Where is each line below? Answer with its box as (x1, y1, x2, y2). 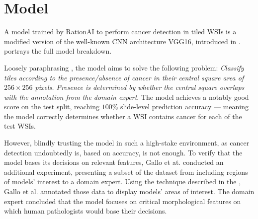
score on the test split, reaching (4, 101, 100, 112)
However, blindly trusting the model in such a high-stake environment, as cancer (4, 138, 250, 148)
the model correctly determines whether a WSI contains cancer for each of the (4, 111, 242, 121)
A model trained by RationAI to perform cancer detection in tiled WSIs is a (4, 26, 237, 37)
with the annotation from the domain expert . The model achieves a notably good (4, 91, 249, 102)
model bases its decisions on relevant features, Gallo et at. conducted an (4, 157, 224, 167)
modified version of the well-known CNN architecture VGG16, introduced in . (4, 36, 241, 46)
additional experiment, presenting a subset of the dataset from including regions (4, 166, 248, 177)
